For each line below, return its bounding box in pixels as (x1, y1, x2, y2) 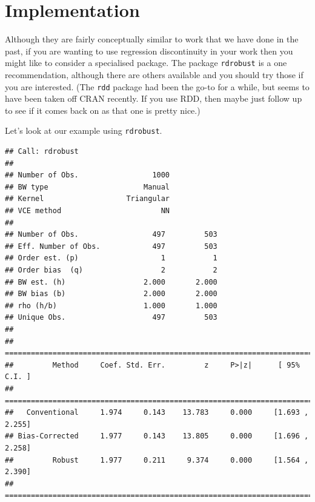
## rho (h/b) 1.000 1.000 (5, 301, 217, 310)
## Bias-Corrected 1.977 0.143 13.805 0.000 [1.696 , (5, 432, 309, 441)
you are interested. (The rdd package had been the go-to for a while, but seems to (5, 80, 310, 93)
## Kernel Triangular (5, 194, 170, 203)
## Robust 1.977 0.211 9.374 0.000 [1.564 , (5, 455, 309, 464)
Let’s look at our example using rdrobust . (5, 124, 162, 137)
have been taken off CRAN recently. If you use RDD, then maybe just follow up (5, 92, 302, 105)
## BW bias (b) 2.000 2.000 (5, 289, 217, 299)
